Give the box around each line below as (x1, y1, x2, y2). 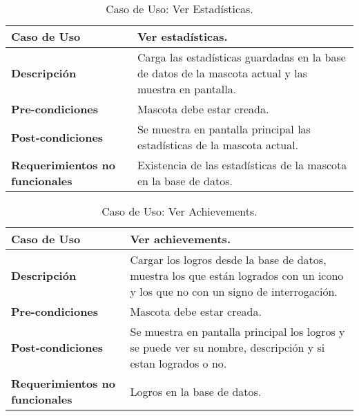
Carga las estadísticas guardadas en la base (137, 49, 346, 65)
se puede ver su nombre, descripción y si (130, 339, 325, 355)
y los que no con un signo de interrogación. (130, 283, 338, 299)
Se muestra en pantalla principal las (137, 121, 311, 137)
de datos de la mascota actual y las (137, 65, 307, 81)
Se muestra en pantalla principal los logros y (130, 323, 345, 339)
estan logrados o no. (130, 355, 227, 371)
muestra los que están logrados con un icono (130, 267, 344, 283)
